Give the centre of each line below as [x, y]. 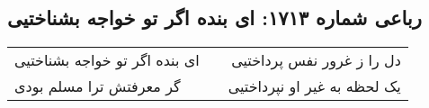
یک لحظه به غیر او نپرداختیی [314, 86]
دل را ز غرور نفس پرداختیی [316, 60]
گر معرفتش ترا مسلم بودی [98, 86]
